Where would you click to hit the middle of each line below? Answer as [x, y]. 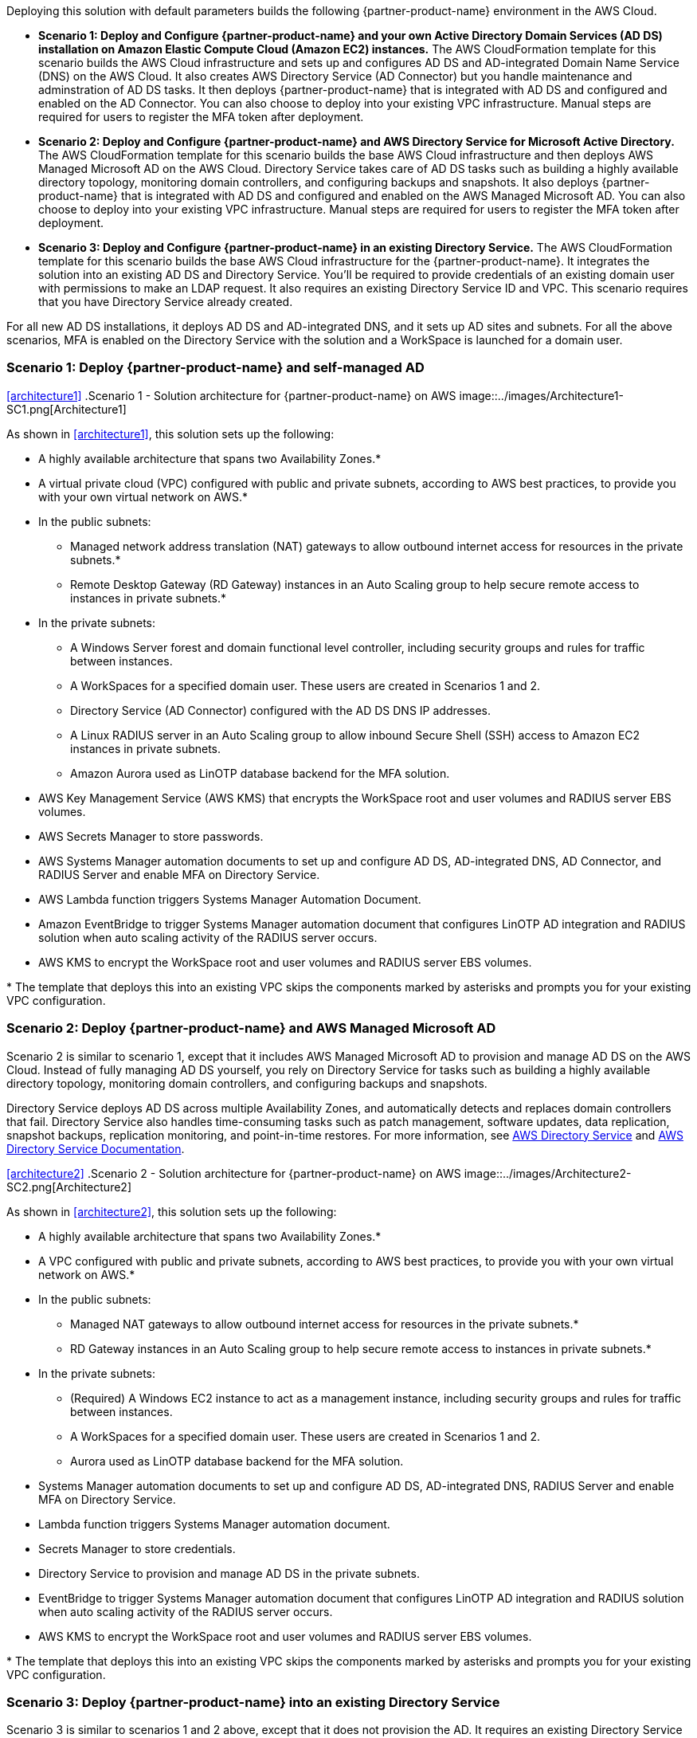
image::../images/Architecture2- [548, 1173]
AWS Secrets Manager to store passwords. [151, 836]
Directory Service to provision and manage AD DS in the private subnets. [229, 1573]
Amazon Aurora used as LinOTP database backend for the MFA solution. [260, 773]
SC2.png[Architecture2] [69, 1187]
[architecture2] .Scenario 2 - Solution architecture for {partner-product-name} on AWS [234, 1173]
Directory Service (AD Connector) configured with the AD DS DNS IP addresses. [281, 710]
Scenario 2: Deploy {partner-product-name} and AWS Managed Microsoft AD [251, 1028]
